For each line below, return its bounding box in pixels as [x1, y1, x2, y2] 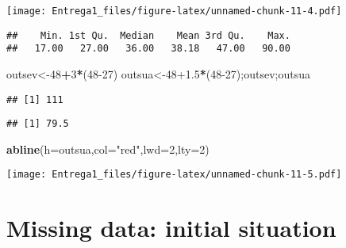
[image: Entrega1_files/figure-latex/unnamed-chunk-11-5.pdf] [6, 169, 342, 181]
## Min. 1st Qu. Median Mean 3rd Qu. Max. [6, 29, 290, 41]
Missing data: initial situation [6, 212, 336, 244]
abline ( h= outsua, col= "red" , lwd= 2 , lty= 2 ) [6, 140, 210, 157]
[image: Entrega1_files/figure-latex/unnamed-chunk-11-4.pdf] [6, 6, 342, 17]
